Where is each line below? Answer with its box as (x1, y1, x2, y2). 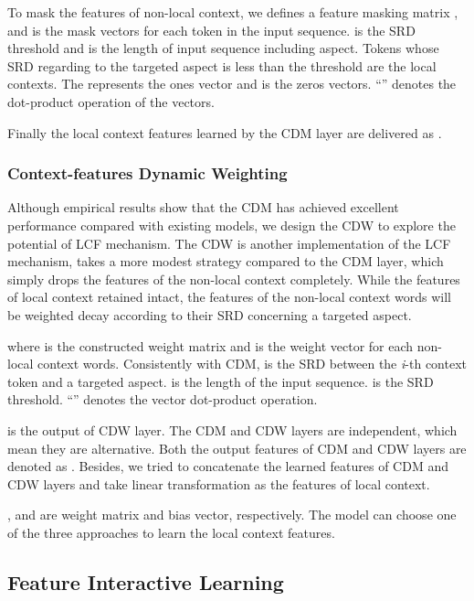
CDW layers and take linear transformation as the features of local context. (7, 474, 430, 493)
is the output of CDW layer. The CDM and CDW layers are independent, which (7, 420, 458, 439)
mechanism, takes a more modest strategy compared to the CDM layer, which (7, 252, 444, 271)
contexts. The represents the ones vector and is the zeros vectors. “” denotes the (7, 74, 457, 93)
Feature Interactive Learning (7, 567, 284, 596)
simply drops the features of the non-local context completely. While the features (7, 269, 460, 288)
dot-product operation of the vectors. (7, 91, 215, 111)
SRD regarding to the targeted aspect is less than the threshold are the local (7, 56, 437, 75)
